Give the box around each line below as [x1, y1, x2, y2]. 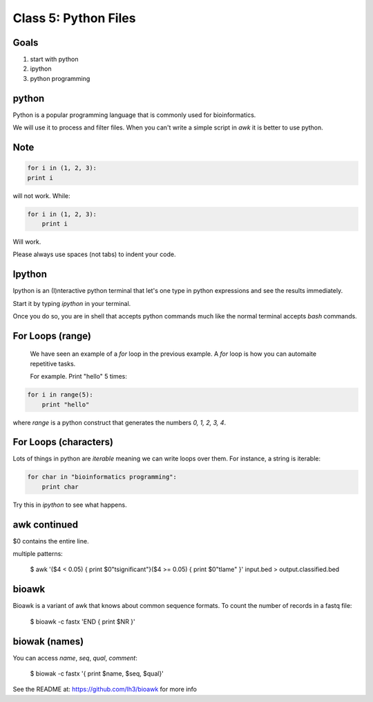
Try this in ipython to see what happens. [12, 501, 127, 509]
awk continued [12, 519, 79, 530]
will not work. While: [12, 191, 70, 200]
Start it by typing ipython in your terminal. [12, 299, 131, 307]
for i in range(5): [27, 391, 93, 399]
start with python [30, 55, 79, 64]
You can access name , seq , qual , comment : [12, 654, 137, 662]
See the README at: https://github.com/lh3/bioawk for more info [12, 685, 197, 694]
